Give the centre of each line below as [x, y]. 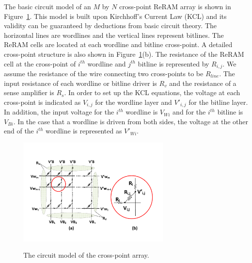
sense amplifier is [29, 92]
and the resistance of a [203, 83]
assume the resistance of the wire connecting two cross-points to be [104, 74]
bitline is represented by [173, 63]
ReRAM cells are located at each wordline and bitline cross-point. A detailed [118, 44]
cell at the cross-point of [40, 63]
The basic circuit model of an [47, 6]
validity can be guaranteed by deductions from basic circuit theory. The [110, 25]
